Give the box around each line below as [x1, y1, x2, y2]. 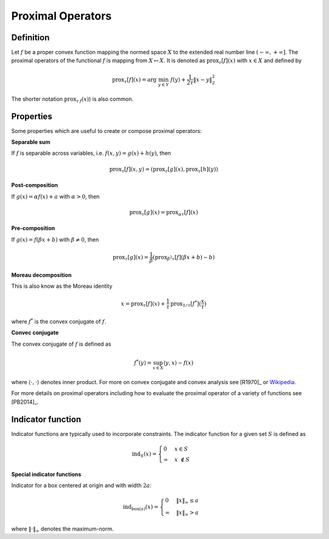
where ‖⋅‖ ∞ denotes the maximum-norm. [11, 525, 114, 534]
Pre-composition [11, 224, 55, 232]
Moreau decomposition [11, 271, 72, 279]
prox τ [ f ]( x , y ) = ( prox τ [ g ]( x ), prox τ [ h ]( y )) [109, 165, 219, 174]
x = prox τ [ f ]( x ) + [121, 300, 166, 309]
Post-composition [11, 182, 58, 189]
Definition [11, 32, 50, 43]
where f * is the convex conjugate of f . [11, 317, 107, 325]
